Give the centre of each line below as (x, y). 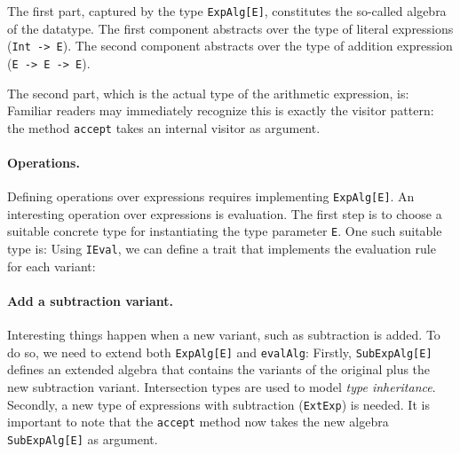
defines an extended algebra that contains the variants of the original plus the (219, 369)
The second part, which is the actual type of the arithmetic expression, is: (208, 93)
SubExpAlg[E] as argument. (83, 438)
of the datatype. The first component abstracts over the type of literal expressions (230, 28)
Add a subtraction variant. (90, 300)
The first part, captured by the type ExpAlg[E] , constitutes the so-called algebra (227, 11)
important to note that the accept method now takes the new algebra (198, 422)
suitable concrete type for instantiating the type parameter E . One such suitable (225, 231)
